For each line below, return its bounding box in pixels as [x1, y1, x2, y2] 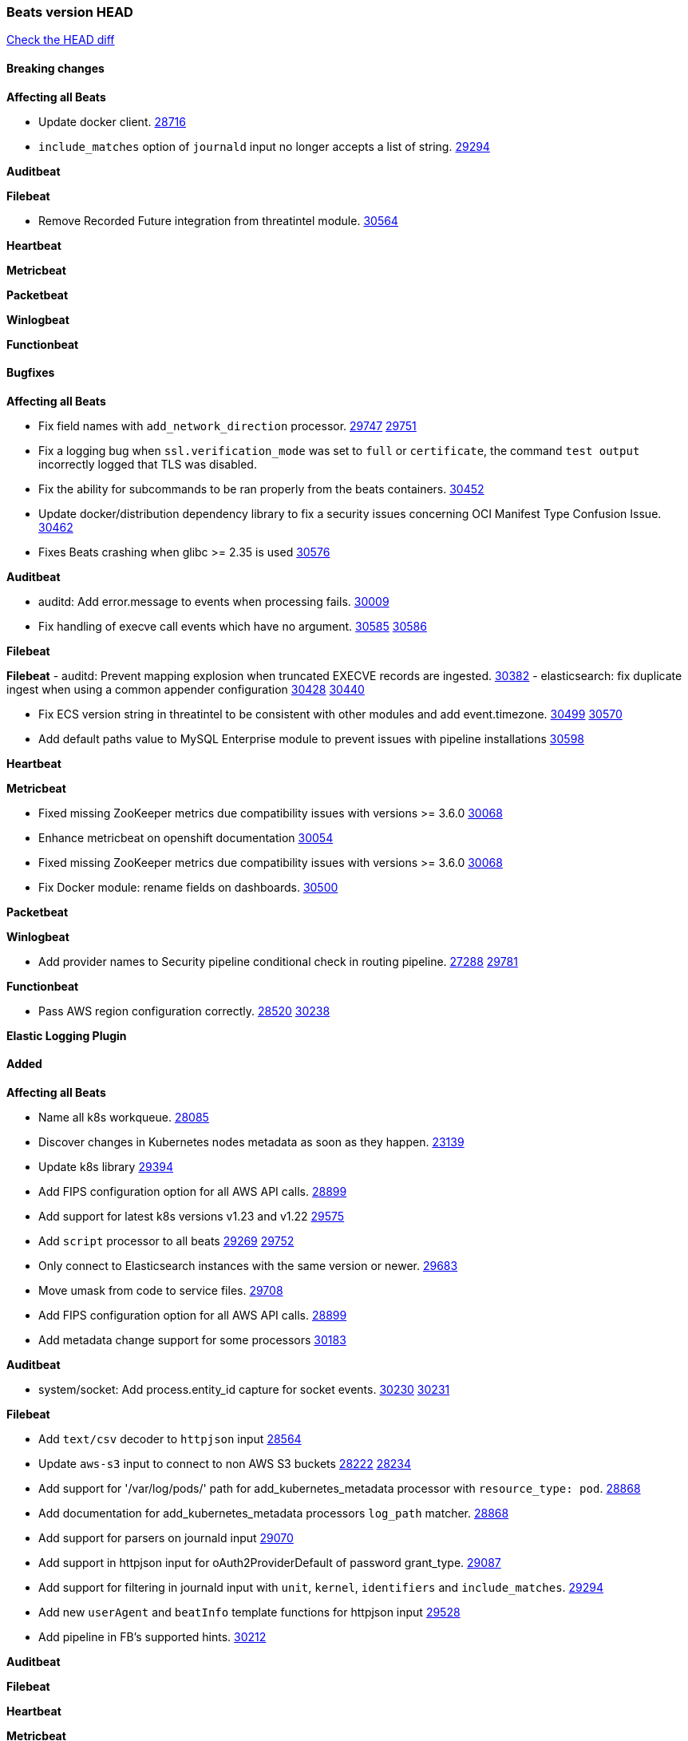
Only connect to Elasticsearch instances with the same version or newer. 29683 [38, 1259, 458, 1273]
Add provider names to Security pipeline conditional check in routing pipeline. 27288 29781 [38, 954, 518, 968]
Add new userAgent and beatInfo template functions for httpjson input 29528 [38, 1605, 461, 1620]
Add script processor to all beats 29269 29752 [38, 1234, 295, 1248]
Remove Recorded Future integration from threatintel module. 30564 [38, 213, 398, 228]
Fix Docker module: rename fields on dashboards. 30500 [38, 880, 338, 894]
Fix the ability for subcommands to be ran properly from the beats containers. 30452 [38, 481, 484, 496]
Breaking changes [6, 61, 105, 75]
